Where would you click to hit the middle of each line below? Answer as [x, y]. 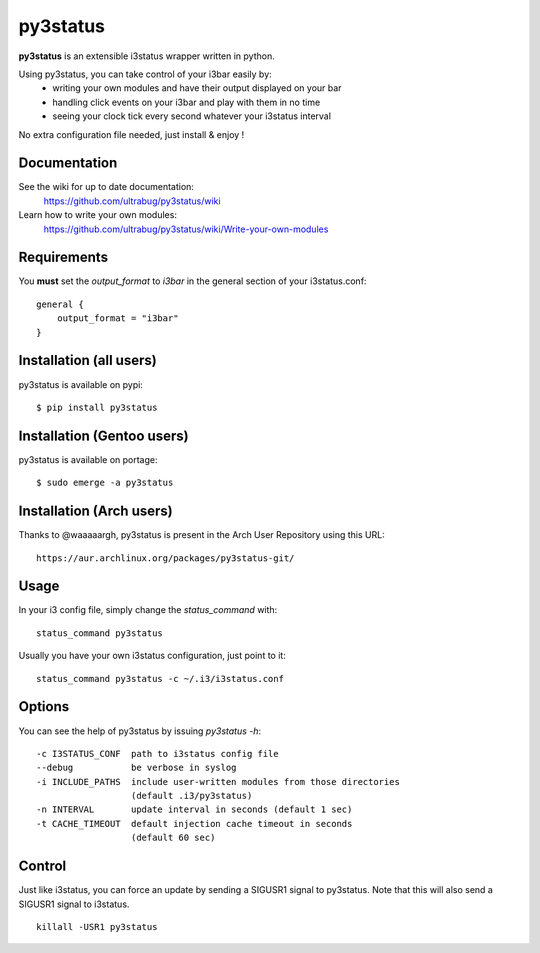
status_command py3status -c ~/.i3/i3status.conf [160, 678]
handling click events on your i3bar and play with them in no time [186, 102]
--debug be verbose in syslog [136, 768]
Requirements [63, 257]
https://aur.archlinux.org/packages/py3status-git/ [165, 558]
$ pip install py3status [97, 407]
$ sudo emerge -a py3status [105, 483]
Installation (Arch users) [96, 511]
